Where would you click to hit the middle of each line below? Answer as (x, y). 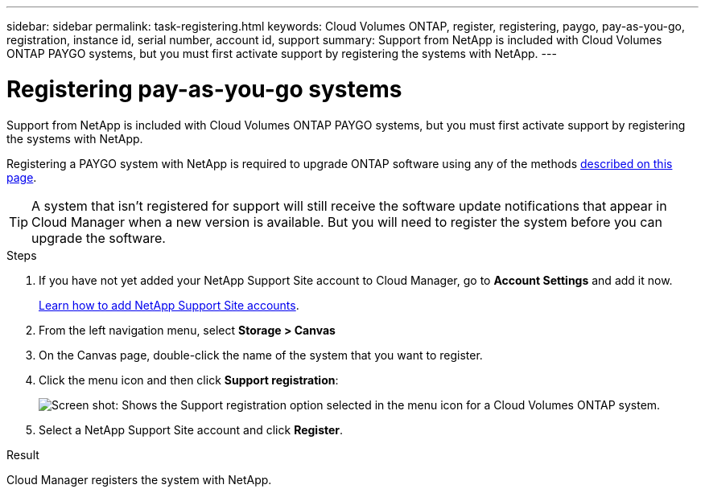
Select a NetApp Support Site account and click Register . (191, 429)
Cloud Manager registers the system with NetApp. (139, 479)
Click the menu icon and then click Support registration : (189, 380)
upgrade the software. (99, 238)
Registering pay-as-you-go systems (204, 89)
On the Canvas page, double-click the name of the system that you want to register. (261, 355)
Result (23, 454)
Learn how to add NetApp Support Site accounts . (169, 305)
